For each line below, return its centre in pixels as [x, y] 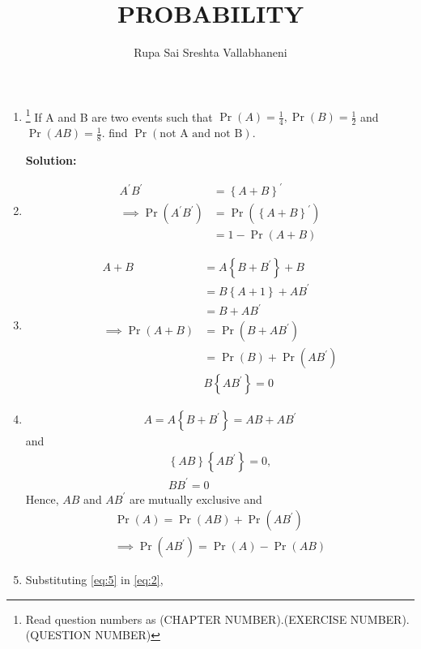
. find [115, 133]
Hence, [42, 499]
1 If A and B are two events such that [119, 115]
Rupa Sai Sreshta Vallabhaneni [210, 52]
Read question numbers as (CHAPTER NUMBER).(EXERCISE [186, 619]
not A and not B [201, 134]
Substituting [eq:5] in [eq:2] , [94, 580]
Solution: [51, 160]
